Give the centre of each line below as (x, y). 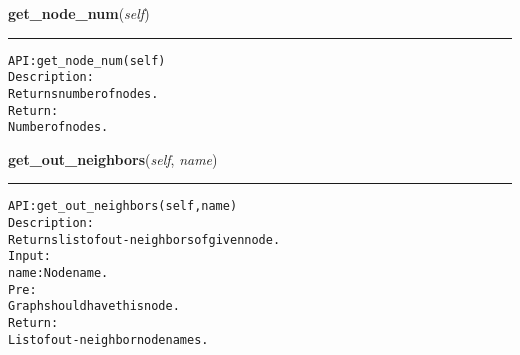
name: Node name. (58, 273)
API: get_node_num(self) (87, 60)
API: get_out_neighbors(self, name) (123, 206)
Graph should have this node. (94, 306)
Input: (29, 256)
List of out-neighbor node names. (108, 339)
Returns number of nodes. (83, 93)
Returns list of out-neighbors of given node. (144, 239)
